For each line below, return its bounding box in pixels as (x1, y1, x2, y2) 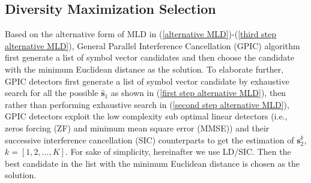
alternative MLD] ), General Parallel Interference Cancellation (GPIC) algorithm (5, 39, 300, 52)
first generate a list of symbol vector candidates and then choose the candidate (5, 51, 294, 64)
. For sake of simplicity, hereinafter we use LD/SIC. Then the (65, 145, 291, 158)
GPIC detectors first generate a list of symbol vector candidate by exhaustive (5, 74, 289, 87)
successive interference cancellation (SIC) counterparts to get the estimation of (5, 133, 294, 146)
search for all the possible (5, 86, 98, 99)
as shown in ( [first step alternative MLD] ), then (110, 86, 286, 99)
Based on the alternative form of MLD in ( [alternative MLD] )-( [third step (5, 28, 277, 40)
